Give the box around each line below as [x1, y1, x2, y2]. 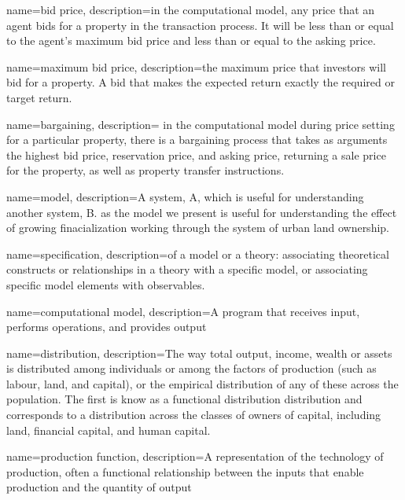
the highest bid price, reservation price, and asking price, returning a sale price [6, 146, 386, 163]
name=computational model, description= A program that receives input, [6, 303, 360, 319]
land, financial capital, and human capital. [6, 421, 211, 438]
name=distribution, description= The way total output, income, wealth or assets [6, 344, 392, 361]
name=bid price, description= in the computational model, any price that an [6, 2, 375, 17]
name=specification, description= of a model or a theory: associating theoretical [6, 245, 389, 262]
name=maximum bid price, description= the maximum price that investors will [6, 58, 387, 75]
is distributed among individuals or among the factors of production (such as [6, 360, 377, 377]
